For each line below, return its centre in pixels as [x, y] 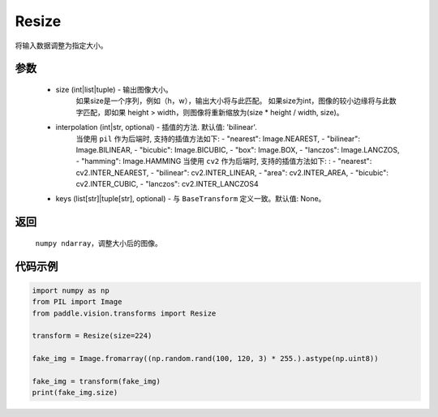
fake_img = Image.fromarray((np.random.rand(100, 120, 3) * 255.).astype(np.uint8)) [205, 359]
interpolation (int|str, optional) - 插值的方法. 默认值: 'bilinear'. [156, 127]
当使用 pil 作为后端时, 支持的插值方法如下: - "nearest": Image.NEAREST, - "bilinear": [218, 139]
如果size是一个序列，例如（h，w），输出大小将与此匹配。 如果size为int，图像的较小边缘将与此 [232, 101]
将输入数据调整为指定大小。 [61, 45]
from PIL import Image [77, 302]
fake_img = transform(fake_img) [97, 381]
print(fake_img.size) [75, 393]
